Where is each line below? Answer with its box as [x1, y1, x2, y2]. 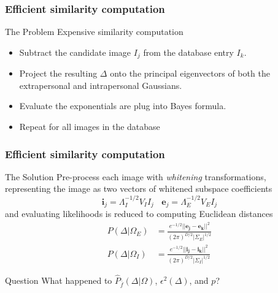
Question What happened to [5, 273, 112, 286]
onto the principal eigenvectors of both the [110, 67, 270, 80]
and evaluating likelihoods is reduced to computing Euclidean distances [5, 207, 273, 220]
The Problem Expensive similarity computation [5, 25, 183, 38]
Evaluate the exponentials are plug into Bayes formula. [19, 99, 226, 112]
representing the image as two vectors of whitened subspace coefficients [5, 182, 272, 195]
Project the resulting [19, 67, 98, 80]
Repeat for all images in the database [19, 120, 160, 133]
